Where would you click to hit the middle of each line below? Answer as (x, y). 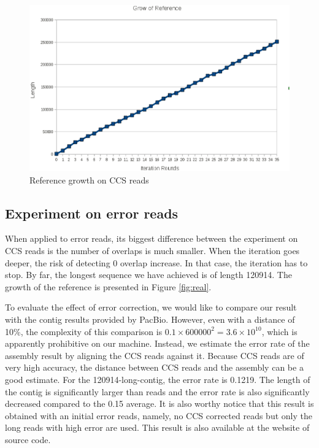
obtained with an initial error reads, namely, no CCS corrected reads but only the (159, 415)
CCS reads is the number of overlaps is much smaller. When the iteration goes (152, 251)
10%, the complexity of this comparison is (84, 331)
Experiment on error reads (92, 213)
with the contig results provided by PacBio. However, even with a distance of (150, 319)
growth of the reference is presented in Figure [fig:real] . (108, 286)
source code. (28, 439)
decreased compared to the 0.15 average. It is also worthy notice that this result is (159, 404)
